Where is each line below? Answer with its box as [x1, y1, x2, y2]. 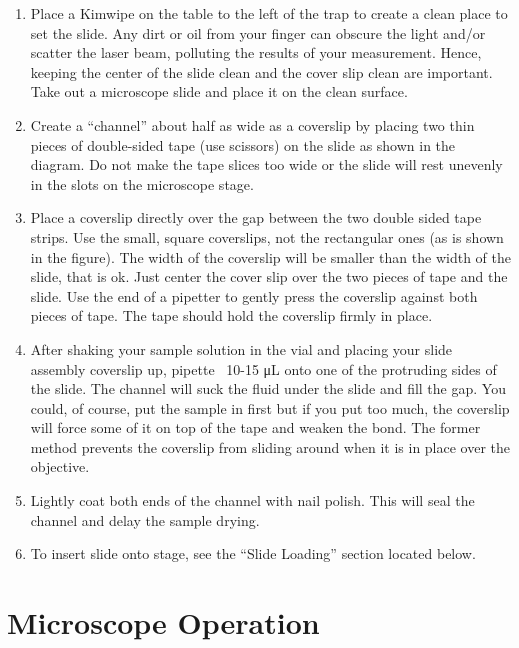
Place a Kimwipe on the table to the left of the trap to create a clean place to [30, 3, 508, 23]
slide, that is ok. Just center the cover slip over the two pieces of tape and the [30, 266, 508, 287]
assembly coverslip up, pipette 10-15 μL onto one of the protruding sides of [30, 358, 497, 379]
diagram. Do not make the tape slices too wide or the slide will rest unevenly [30, 154, 503, 175]
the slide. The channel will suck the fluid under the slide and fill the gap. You [30, 378, 506, 399]
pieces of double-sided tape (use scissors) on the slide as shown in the [30, 134, 456, 155]
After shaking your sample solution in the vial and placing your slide [30, 338, 453, 359]
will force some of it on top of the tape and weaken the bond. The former [30, 417, 481, 438]
